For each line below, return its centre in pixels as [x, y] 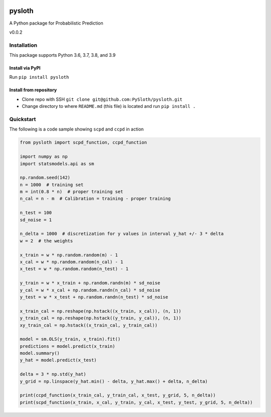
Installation [23, 45]
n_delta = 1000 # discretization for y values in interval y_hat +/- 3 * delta [122, 234]
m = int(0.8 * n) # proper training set [72, 192]
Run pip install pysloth [39, 77]
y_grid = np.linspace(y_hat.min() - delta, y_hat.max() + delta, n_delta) [114, 381]
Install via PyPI [25, 68]
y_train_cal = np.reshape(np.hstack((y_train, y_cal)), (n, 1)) [101, 318]
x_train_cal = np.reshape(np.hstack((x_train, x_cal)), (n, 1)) [101, 311]
